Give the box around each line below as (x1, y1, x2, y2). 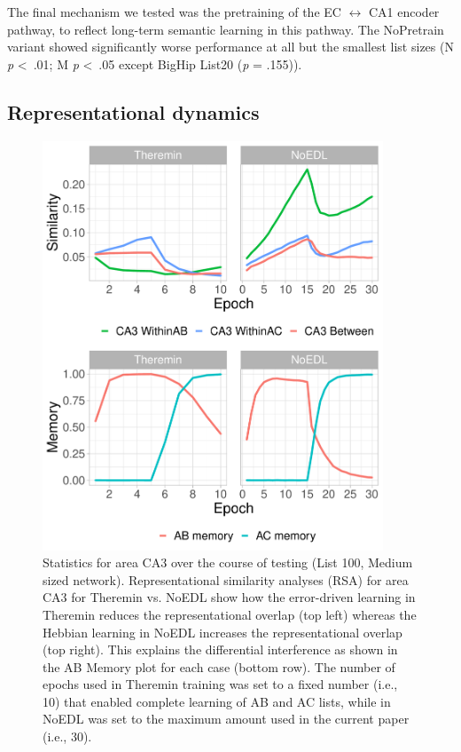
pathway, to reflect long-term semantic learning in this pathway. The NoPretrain (7, 20, 444, 38)
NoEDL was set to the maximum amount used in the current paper (43, 709, 410, 728)
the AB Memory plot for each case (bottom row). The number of (43, 657, 395, 676)
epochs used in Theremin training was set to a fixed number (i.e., (43, 675, 398, 693)
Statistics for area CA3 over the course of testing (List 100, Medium (43, 553, 413, 572)
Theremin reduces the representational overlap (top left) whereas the (43, 605, 417, 623)
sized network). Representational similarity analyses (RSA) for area (43, 570, 409, 589)
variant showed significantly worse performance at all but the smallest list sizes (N (7, 37, 454, 56)
